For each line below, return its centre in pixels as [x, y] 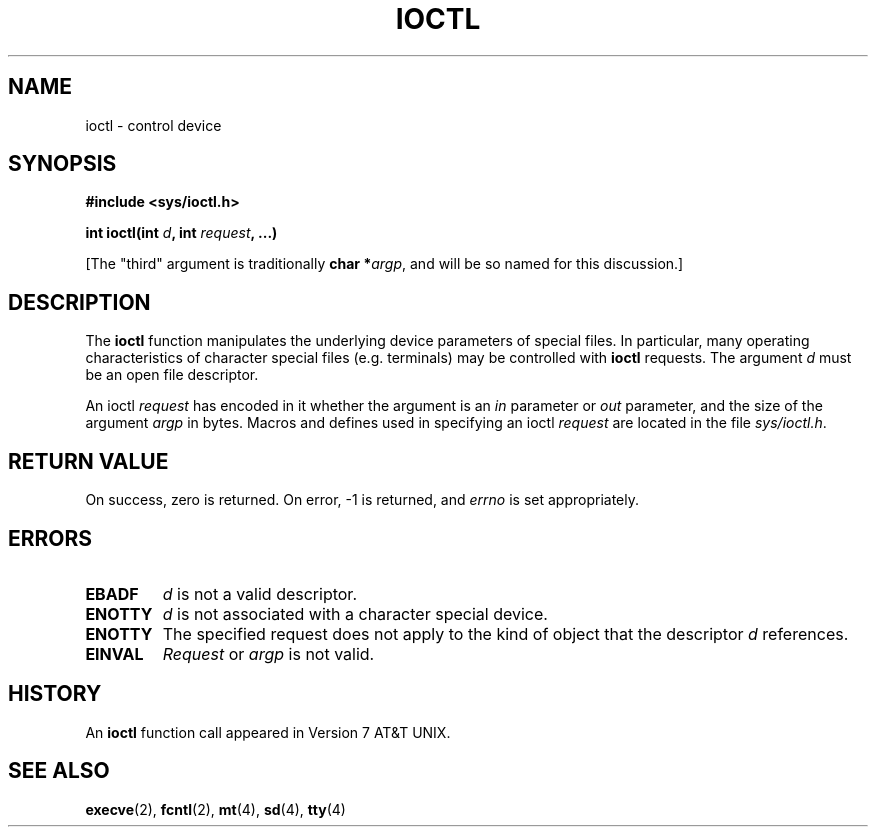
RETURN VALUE [88, 461]
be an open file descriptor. [172, 375]
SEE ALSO [59, 771]
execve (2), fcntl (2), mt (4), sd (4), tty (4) [215, 809]
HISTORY [55, 694]
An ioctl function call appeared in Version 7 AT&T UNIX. [268, 732]
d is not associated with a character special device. [355, 613]
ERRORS [50, 538]
